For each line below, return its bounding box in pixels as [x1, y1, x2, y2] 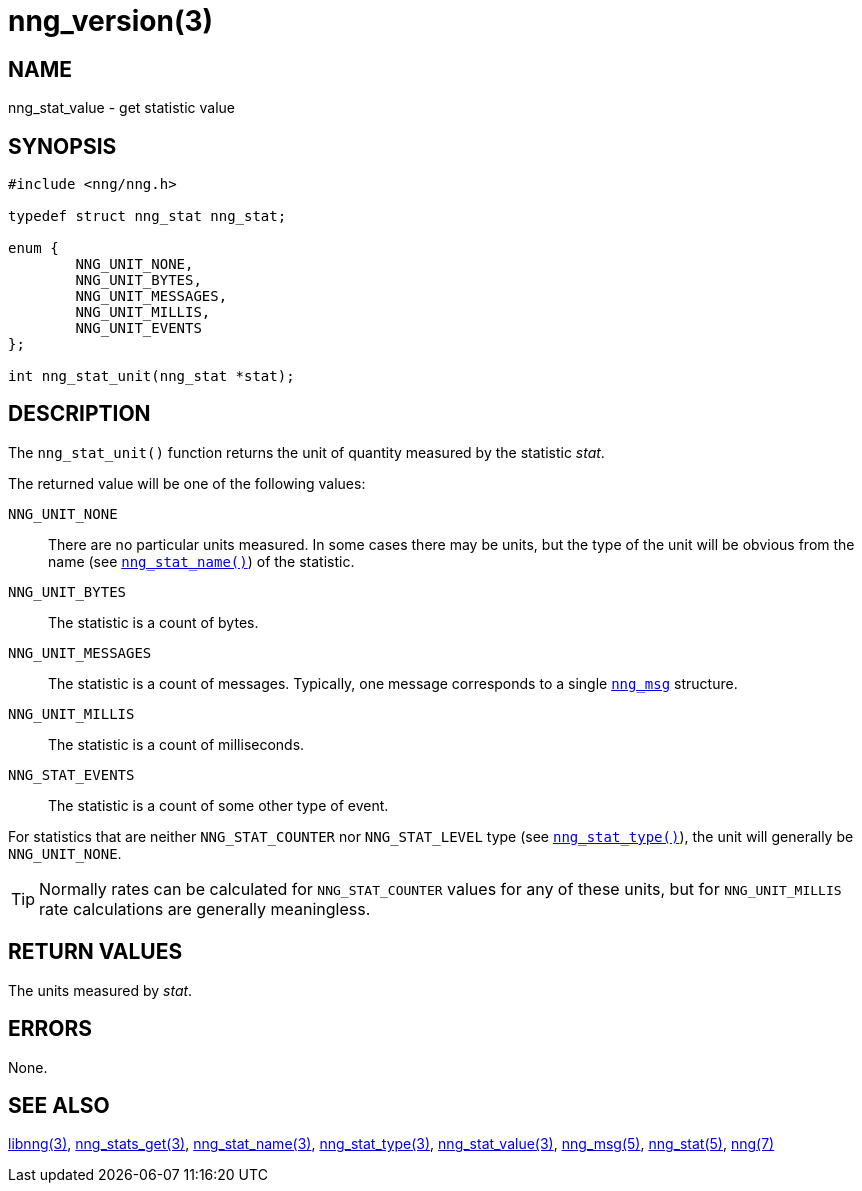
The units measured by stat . [8, 981, 193, 999]
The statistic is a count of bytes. [48, 613, 259, 631]
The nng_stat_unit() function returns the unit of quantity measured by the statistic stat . [8, 443, 605, 461]
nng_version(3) [8, 4, 214, 38]
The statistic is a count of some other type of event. [48, 796, 389, 814]
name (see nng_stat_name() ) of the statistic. [48, 552, 355, 570]
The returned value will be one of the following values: [8, 474, 366, 492]
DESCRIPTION [8, 401, 151, 427]
